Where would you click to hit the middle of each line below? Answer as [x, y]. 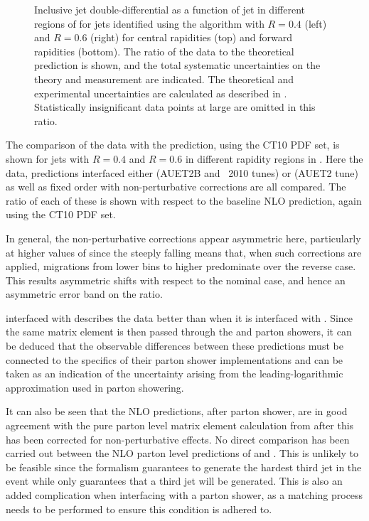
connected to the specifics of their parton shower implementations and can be [175, 359]
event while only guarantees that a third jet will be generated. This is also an [174, 481]
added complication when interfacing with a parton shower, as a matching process [184, 495]
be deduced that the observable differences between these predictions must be [175, 346]
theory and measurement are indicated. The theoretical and [164, 79]
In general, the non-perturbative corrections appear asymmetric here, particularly [183, 238]
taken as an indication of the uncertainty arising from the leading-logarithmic [175, 374]
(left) [316, 23]
